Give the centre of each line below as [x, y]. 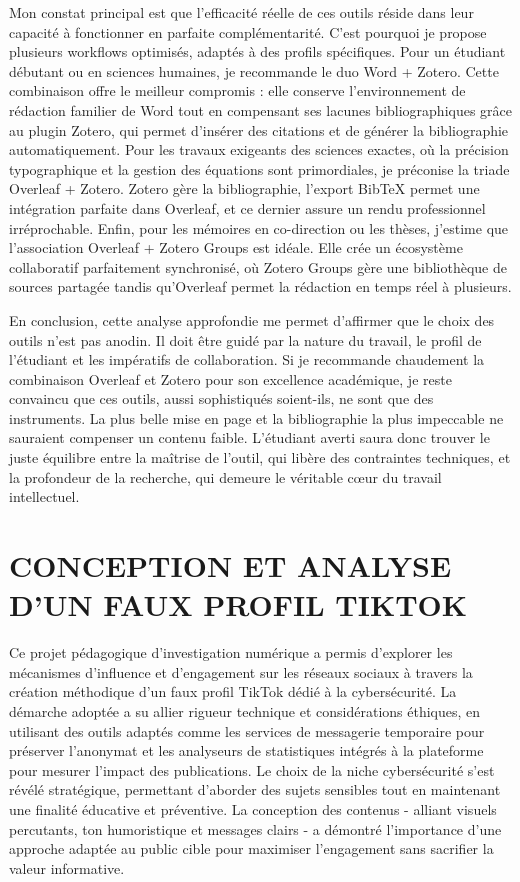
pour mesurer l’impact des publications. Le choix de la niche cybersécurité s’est [252, 769]
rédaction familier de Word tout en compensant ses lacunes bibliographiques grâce [261, 109]
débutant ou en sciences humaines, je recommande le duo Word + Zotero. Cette [254, 70]
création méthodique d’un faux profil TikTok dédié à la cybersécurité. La [233, 691]
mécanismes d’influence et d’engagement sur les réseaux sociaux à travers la [241, 671]
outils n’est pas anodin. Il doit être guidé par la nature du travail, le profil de [245, 339]
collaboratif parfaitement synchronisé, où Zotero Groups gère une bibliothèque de [258, 266]
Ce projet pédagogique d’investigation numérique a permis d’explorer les [231, 652]
